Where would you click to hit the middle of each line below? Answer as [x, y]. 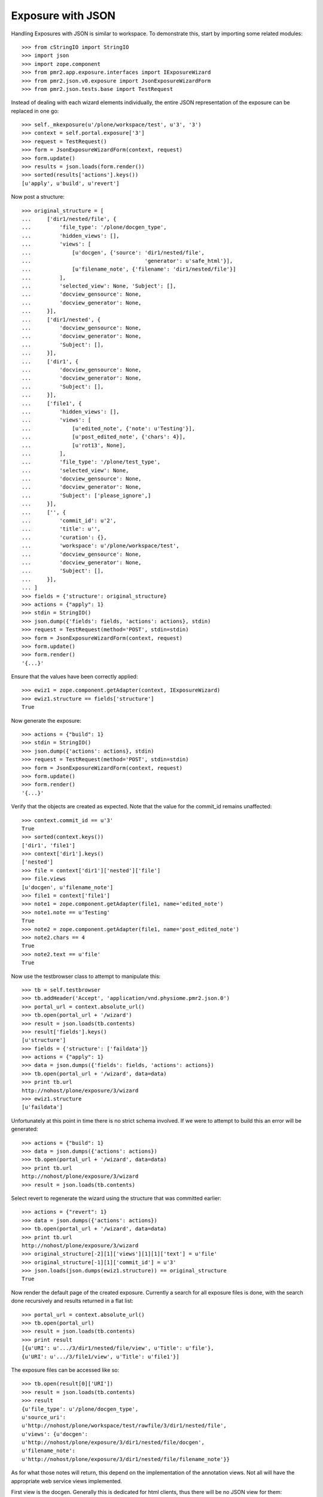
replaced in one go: [35, 111]
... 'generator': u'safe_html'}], [127, 261]
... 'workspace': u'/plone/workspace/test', [100, 546]
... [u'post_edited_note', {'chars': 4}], [104, 437]
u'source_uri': [44, 1417]
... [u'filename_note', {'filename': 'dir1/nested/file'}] [129, 269]
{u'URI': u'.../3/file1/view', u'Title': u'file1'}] [100, 1357]
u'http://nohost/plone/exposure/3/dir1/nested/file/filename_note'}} [126, 1459]
